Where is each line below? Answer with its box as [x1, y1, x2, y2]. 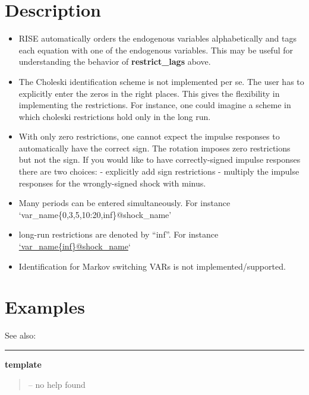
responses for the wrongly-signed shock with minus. [18, 176, 206, 189]
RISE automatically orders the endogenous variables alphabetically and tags [18, 32, 297, 45]
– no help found [28, 378, 86, 390]
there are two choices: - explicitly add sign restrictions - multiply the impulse [18, 165, 299, 178]
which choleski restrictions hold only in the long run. [18, 110, 211, 122]
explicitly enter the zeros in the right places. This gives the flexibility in [18, 87, 280, 99]
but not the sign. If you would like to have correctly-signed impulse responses [18, 153, 301, 166]
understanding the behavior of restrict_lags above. [18, 55, 211, 68]
